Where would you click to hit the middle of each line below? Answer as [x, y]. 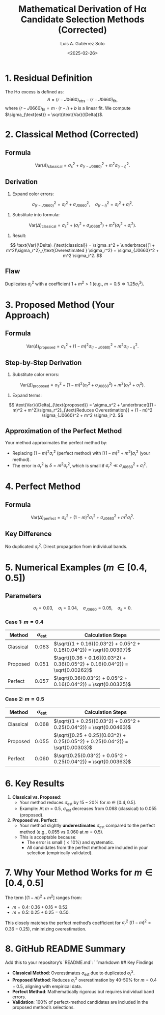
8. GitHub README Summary [66, 949]
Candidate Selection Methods [82, 19]
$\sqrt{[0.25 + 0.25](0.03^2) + [90, 735]
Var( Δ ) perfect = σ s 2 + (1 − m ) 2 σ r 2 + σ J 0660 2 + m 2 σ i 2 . [82, 518]
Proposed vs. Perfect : [35, 820]
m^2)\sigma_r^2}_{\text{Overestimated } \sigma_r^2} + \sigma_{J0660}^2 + [82, 250]
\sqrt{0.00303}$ [73, 747]
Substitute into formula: [36, 215]
